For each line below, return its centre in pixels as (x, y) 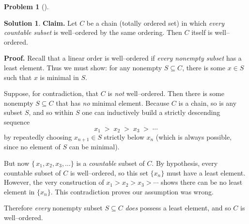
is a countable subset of (110, 163)
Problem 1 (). (26, 6)
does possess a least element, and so (178, 208)
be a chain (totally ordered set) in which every (156, 23)
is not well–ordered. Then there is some (166, 93)
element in (19, 191)
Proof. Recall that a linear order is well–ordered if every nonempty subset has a (123, 58)
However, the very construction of (54, 182)
